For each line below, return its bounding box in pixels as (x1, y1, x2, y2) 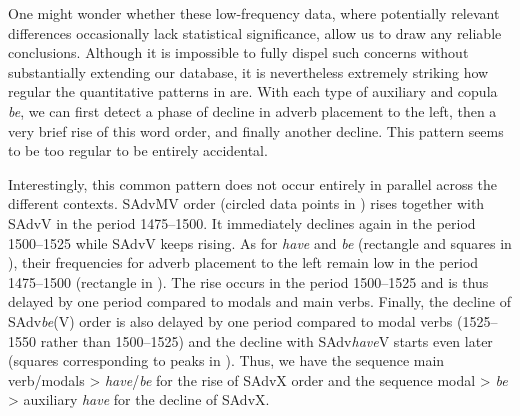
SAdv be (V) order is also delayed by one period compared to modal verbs (8, 310, 453, 331)
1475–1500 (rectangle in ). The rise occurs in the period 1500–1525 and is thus (8, 271, 489, 292)
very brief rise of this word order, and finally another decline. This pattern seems (8, 120, 504, 141)
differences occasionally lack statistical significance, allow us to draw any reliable (8, 22, 502, 43)
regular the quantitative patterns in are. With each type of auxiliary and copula (8, 81, 498, 102)
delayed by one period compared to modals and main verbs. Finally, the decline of (8, 291, 511, 312)
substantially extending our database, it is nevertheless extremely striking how (8, 61, 489, 82)
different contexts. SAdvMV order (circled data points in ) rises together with (8, 193, 485, 214)
